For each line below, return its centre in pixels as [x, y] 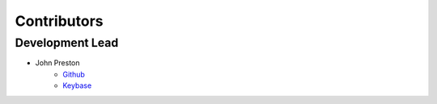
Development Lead [67, 43]
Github [74, 74]
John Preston [57, 63]
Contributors [59, 21]
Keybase [77, 85]
